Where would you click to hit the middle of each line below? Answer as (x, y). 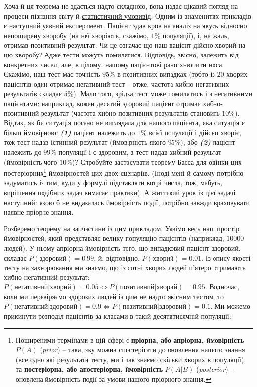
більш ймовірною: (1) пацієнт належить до (70, 132)
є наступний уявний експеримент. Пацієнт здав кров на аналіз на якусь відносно (126, 26)
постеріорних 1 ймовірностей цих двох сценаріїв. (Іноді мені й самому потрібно (124, 172)
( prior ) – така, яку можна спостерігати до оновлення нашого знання (142, 350)
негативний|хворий (43, 288)
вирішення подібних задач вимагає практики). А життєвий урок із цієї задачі (120, 192)
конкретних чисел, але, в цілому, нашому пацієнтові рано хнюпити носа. (114, 64)
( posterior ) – (215, 369)
